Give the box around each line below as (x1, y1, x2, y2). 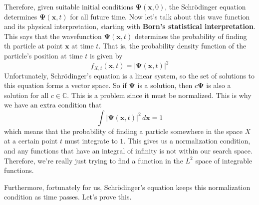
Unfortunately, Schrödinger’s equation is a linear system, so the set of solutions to (4, 70, 255, 80)
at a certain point (4, 135, 58, 146)
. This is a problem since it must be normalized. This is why (67, 89, 252, 100)
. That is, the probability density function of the (98, 40, 247, 51)
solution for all (4, 89, 49, 100)
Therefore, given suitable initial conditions (4, 1, 133, 11)
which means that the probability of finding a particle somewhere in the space (4, 125, 243, 136)
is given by (90, 50, 123, 60)
